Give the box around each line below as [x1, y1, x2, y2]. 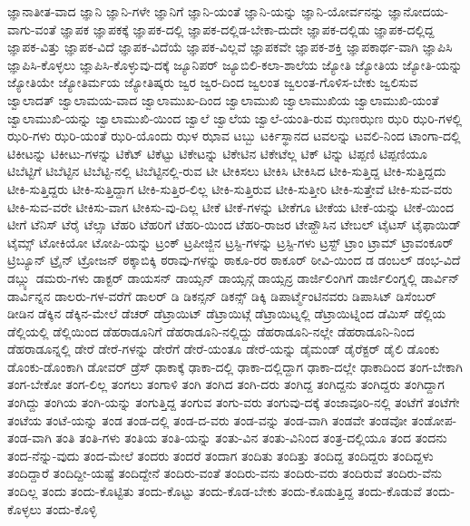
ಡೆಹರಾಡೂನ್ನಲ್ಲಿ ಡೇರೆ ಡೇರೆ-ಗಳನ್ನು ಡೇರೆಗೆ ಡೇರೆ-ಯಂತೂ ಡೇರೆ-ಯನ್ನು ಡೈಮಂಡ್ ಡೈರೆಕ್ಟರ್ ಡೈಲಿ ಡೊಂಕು [7, 339, 440, 358]
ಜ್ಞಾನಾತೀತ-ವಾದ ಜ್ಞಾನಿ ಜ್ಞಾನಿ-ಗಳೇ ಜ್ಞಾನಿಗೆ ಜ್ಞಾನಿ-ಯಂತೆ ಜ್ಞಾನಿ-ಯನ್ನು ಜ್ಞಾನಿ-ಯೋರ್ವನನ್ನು [7, 2, 385, 20]
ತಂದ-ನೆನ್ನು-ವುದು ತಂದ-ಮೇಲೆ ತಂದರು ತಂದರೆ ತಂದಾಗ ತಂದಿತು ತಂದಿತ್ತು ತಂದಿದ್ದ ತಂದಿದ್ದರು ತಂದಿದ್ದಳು [7, 445, 434, 464]
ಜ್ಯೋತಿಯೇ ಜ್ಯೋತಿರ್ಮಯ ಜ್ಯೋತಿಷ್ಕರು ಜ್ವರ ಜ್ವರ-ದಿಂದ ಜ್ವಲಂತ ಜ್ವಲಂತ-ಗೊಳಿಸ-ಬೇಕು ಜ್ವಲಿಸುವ [7, 73, 418, 92]
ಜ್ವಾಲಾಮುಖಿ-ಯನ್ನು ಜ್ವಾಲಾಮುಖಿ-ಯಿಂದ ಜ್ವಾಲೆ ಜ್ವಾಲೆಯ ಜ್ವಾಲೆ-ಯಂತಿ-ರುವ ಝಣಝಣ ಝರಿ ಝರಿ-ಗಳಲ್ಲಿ [7, 108, 463, 127]
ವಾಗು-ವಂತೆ [7, 19, 56, 38]
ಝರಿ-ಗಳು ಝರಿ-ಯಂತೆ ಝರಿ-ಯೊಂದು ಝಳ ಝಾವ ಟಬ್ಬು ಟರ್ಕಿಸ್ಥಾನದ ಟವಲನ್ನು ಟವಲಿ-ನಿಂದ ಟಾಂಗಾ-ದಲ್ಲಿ [7, 126, 461, 145]
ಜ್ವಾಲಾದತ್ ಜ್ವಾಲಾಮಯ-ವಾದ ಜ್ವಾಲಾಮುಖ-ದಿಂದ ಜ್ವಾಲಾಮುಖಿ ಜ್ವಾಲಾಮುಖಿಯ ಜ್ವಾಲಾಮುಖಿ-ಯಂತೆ [7, 90, 439, 109]
